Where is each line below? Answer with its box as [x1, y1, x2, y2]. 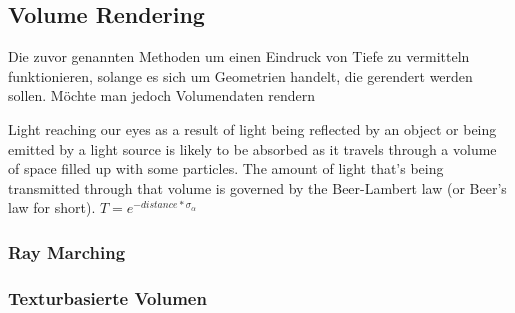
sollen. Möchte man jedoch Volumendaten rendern [8, 85, 316, 106]
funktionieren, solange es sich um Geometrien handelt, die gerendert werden [8, 65, 473, 86]
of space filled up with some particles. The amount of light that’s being [8, 158, 444, 179]
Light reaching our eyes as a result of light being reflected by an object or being [8, 118, 497, 139]
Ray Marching [8, 239, 126, 264]
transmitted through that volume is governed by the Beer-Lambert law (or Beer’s [8, 177, 507, 198]
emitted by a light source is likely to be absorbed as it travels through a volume [8, 138, 497, 159]
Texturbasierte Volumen [8, 285, 207, 310]
